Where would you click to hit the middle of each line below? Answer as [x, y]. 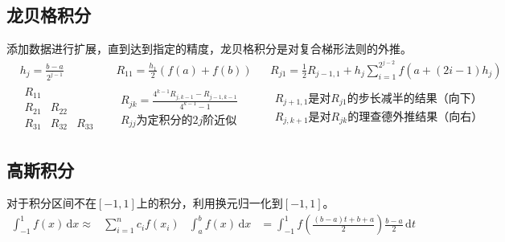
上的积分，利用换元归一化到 [209, 203]
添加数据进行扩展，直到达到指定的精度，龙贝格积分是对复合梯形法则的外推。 [209, 49]
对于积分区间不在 [51, 203]
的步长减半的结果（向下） [415, 98]
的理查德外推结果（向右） [415, 118]
